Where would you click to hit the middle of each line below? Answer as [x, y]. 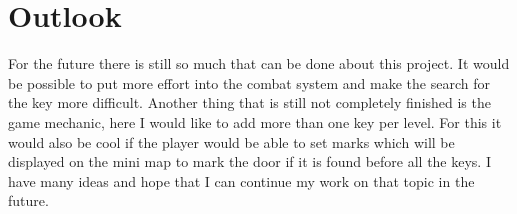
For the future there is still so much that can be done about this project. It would [259, 63]
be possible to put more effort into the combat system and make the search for [249, 82]
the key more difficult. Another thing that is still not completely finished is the [249, 102]
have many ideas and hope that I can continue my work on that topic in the [241, 180]
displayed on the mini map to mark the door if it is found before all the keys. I [249, 161]
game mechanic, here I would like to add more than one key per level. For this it [255, 121]
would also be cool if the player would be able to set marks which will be [231, 141]
